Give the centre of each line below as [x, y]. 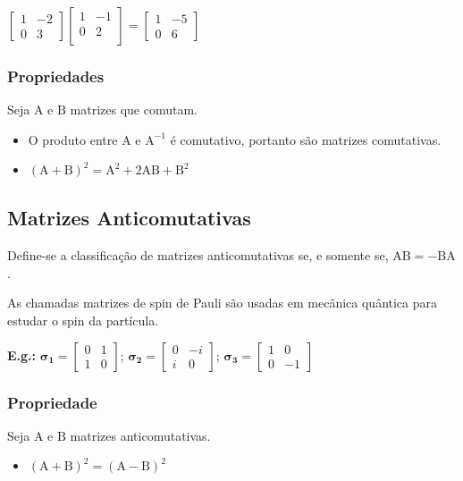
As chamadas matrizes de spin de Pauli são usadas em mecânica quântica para [223, 303]
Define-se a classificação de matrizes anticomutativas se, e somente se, [198, 255]
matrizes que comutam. [134, 110]
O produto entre [73, 139]
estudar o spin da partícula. [83, 320]
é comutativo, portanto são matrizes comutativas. [306, 139]
